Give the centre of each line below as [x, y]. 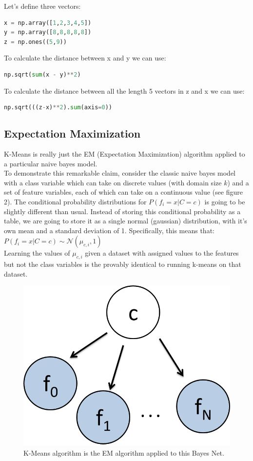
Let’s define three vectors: [42, 6]
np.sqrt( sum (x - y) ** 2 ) [42, 74]
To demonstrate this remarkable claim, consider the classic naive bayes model [120, 173]
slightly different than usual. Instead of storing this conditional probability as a [122, 211]
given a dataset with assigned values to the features [162, 253]
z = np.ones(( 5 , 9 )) [35, 42]
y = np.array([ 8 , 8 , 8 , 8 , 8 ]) [48, 32]
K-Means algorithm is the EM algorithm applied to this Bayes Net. [124, 452]
